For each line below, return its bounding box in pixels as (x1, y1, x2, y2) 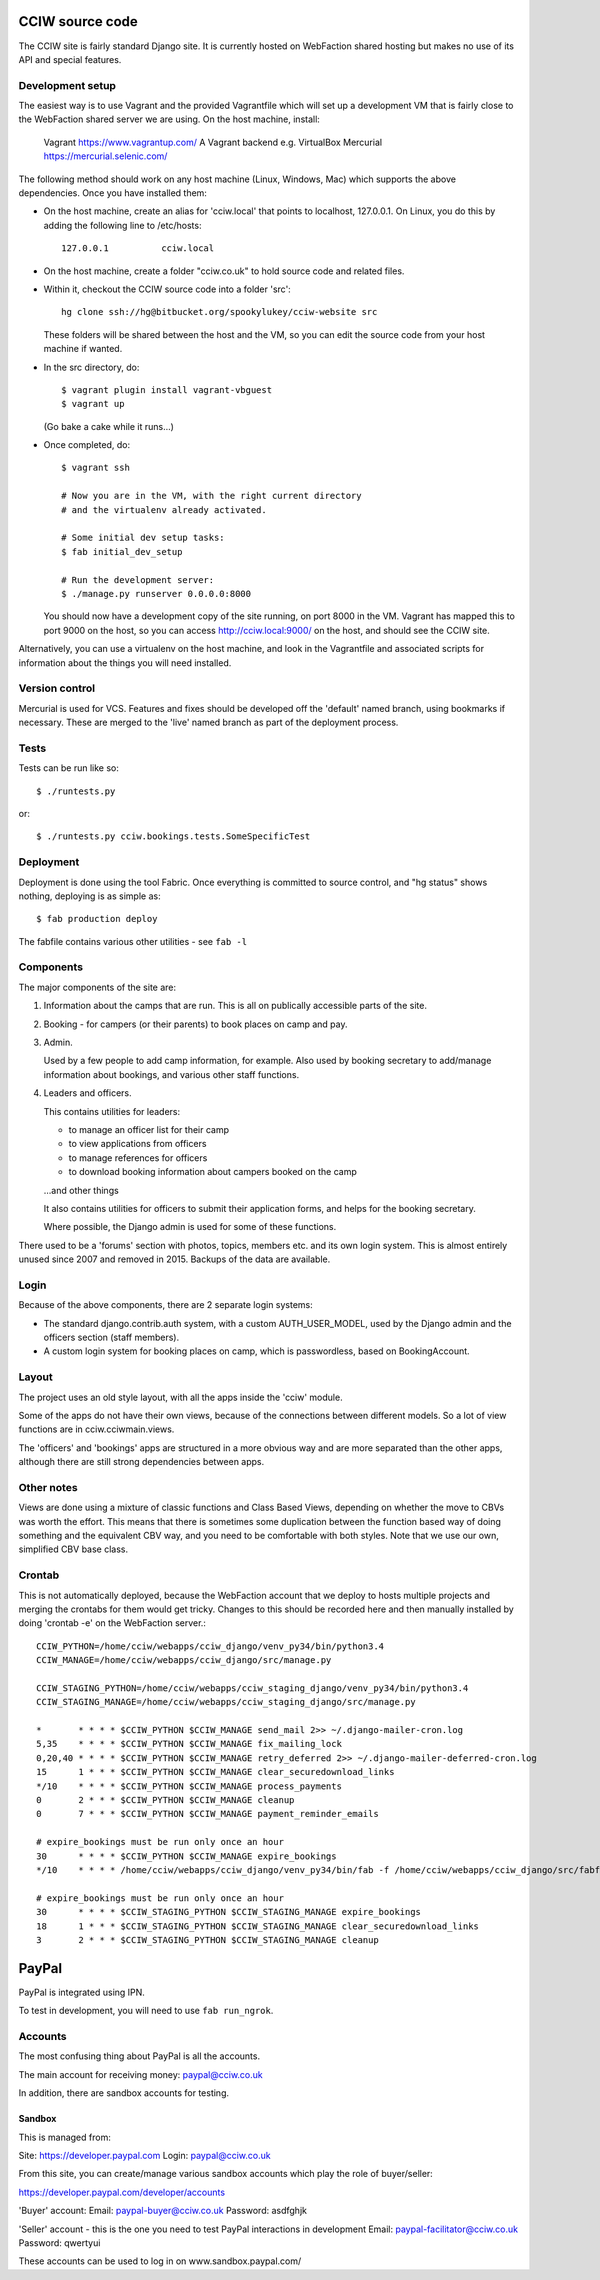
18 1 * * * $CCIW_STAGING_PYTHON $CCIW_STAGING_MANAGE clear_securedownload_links (36, 1920, 480, 1932)
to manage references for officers (68, 1151, 208, 1164)
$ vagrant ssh (61, 462, 130, 474)
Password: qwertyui (18, 2236, 101, 2249)
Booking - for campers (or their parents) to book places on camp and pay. (43, 1018, 348, 1030)
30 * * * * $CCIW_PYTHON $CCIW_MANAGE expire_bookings (36, 1850, 337, 1862)
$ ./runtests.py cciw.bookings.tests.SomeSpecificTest (36, 831, 311, 842)
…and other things (43, 1184, 119, 1196)
